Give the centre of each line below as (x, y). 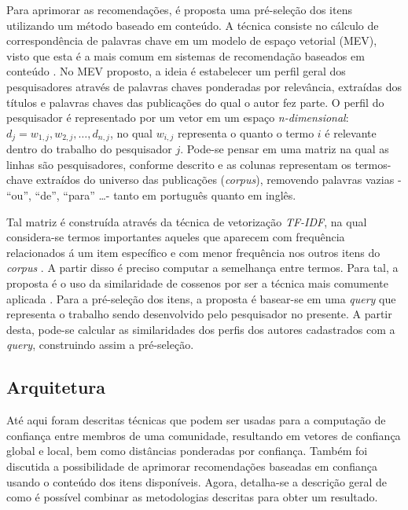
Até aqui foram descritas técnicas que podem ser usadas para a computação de (196, 420)
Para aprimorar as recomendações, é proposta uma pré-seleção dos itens (179, 9)
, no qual (131, 132)
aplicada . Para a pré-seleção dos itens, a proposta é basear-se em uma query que (201, 298)
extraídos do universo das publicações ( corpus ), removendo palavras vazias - (219, 180)
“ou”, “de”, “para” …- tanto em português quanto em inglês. (151, 194)
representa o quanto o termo (246, 132)
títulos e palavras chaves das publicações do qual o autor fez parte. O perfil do (195, 102)
